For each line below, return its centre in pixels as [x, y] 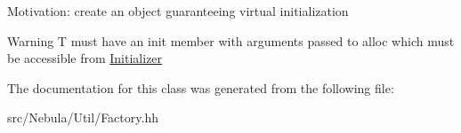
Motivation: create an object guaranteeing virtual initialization [178, 11]
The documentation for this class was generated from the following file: [201, 87]
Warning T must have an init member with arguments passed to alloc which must [231, 40]
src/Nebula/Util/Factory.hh [83, 117]
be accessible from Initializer [85, 58]
